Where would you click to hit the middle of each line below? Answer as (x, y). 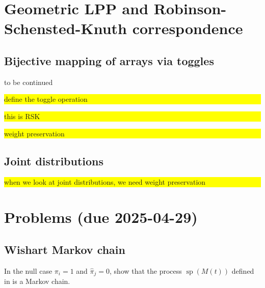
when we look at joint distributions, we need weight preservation (105, 182)
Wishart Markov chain (65, 249)
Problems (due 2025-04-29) (101, 217)
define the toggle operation (46, 99)
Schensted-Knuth (65, 28)
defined (243, 270)
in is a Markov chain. (37, 281)
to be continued (29, 82)
